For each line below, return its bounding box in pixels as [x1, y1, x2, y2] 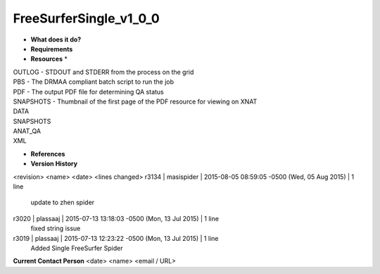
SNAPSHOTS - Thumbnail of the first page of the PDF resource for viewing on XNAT [13, 97, 258, 106]
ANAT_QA [13, 127, 42, 135]
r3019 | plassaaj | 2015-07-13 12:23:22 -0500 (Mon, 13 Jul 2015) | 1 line [13, 234, 219, 242]
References [30, 149, 65, 158]
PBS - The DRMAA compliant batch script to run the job [13, 77, 175, 86]
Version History [30, 159, 77, 168]
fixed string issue [30, 224, 81, 232]
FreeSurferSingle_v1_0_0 [13, 11, 160, 26]
